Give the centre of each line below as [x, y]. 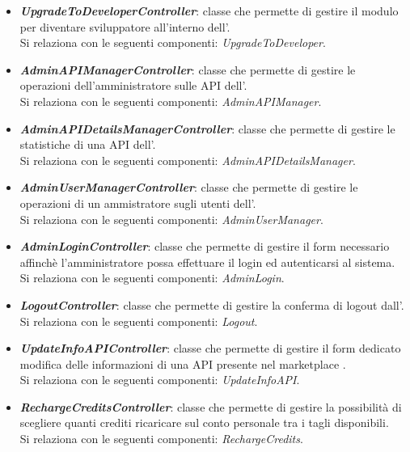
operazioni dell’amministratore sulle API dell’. [133, 85]
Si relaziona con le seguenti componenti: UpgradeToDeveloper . [173, 42]
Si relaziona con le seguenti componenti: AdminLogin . [152, 278]
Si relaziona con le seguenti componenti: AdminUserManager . [171, 219]
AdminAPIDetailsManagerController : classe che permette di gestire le [207, 128]
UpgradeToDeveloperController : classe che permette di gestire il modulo [209, 11]
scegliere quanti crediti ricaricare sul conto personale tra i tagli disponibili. [204, 422]
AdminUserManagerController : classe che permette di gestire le [189, 187]
